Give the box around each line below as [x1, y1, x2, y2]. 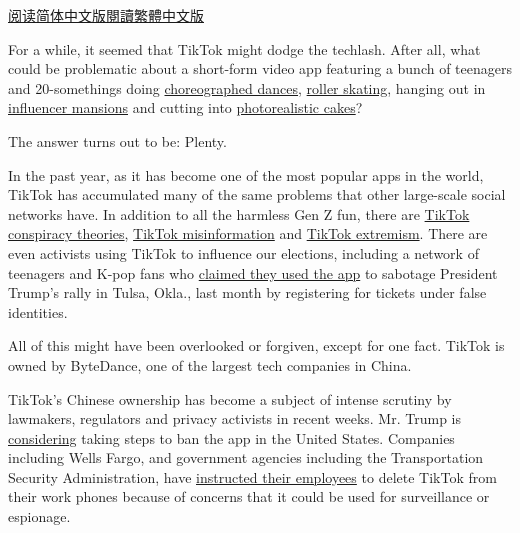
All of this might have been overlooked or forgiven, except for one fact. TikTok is [8, 335, 505, 356]
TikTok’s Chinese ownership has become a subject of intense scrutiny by [8, 388, 452, 409]
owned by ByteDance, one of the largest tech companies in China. [8, 354, 412, 375]
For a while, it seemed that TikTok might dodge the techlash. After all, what [8, 38, 481, 59]
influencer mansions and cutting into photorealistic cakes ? [8, 97, 363, 118]
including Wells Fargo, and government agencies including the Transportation [8, 447, 484, 468]
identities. [8, 301, 68, 322]
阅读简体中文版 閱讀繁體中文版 [8, 5, 204, 25]
